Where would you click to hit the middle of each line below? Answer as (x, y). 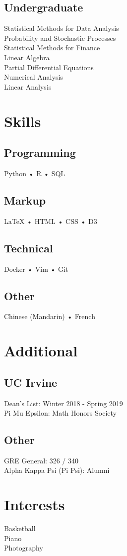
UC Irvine (31, 382)
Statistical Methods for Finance (52, 48)
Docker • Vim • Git (36, 269)
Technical (29, 248)
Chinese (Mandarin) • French (50, 316)
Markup (25, 200)
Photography (24, 548)
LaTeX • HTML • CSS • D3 (51, 221)
